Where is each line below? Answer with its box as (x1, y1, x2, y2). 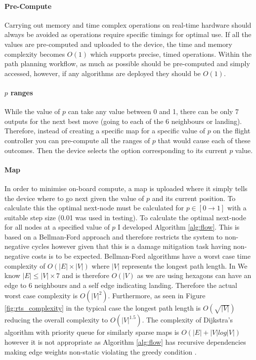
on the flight (213, 125, 251, 136)
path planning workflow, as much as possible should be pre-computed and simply (4, 58, 250, 69)
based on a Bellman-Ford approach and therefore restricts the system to (4, 231, 223, 241)
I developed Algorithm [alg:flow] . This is (118, 222, 240, 232)
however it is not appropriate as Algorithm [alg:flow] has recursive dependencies (4, 337, 246, 347)
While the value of (4, 106, 60, 117)
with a (227, 202, 247, 213)
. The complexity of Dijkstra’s (142, 315, 233, 325)
